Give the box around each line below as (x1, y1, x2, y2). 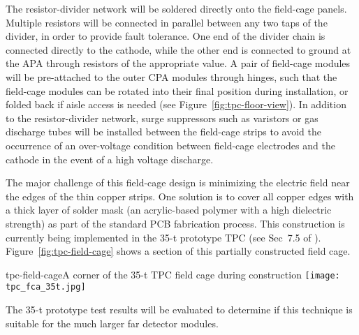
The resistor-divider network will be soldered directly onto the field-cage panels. (6, 1, 347, 15)
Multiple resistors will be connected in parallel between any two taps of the (6, 15, 328, 29)
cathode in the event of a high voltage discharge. (6, 151, 214, 166)
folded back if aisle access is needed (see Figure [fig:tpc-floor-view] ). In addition (6, 97, 346, 112)
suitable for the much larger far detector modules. (6, 315, 219, 330)
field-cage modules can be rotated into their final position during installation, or (6, 83, 349, 98)
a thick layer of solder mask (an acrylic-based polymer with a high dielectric (6, 202, 332, 217)
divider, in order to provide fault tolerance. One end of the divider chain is (6, 29, 325, 43)
